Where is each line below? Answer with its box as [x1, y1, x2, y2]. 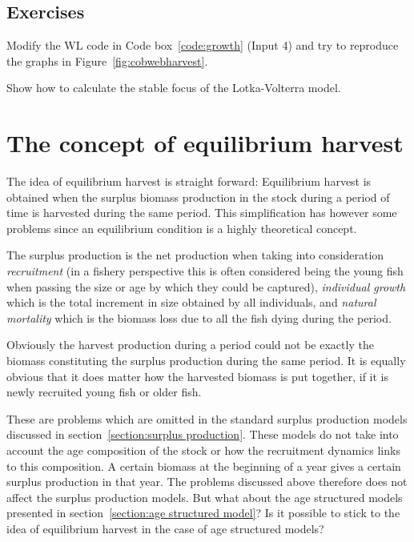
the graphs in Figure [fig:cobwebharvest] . [6, 52, 208, 69]
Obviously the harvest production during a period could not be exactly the [6, 336, 374, 353]
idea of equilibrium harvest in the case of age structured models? [6, 520, 324, 536]
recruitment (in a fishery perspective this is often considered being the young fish [6, 263, 404, 279]
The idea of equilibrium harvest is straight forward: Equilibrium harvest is [6, 173, 372, 190]
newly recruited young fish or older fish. [6, 383, 202, 400]
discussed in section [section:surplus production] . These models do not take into [6, 426, 399, 443]
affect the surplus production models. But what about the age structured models [6, 488, 403, 505]
